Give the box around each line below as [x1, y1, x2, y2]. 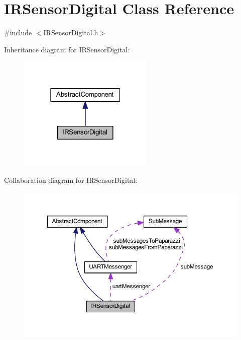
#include [4, 27, 32, 38]
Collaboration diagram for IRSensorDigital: [4, 175, 138, 185]
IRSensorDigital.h [43, 27, 98, 38]
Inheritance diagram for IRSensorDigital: [4, 44, 130, 54]
